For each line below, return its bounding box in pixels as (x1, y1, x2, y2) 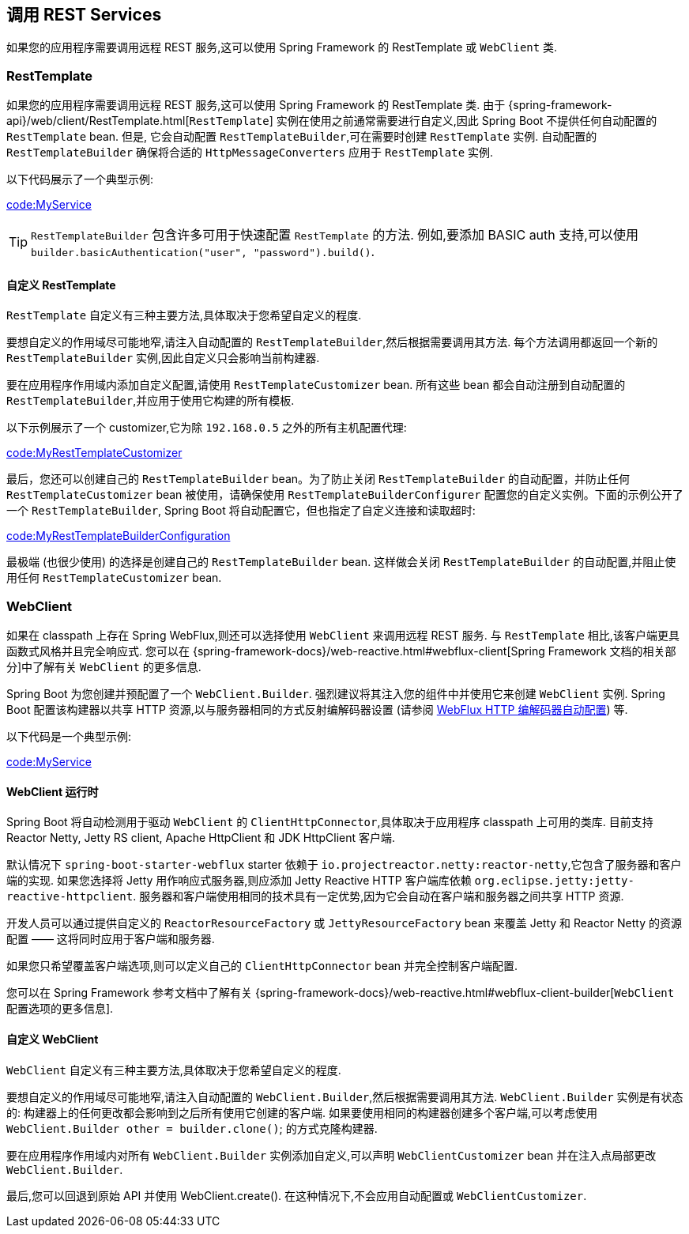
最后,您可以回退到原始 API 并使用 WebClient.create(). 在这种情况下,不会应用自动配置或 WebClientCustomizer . (6, 1188, 587, 1202)
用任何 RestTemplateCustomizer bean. (6, 571, 222, 585)
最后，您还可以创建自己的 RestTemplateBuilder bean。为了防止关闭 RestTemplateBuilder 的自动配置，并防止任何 (6, 472, 631, 486)
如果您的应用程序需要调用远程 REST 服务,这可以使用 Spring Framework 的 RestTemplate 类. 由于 (6, 98, 506, 112)
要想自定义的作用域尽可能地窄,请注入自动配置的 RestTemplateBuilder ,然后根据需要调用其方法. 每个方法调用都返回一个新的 (6, 335, 658, 349)
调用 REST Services (6, 5, 162, 25)
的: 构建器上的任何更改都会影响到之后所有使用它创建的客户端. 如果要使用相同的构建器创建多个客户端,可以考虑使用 (6, 1105, 597, 1119)
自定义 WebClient (6, 1032, 99, 1046)
